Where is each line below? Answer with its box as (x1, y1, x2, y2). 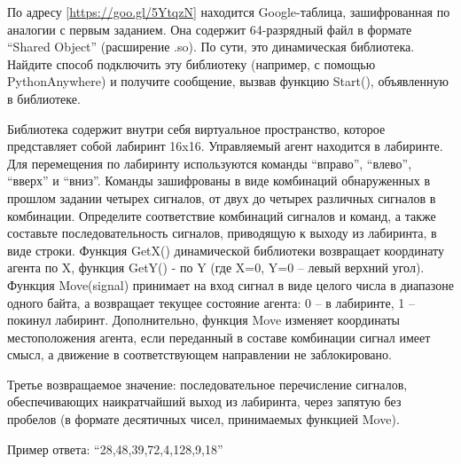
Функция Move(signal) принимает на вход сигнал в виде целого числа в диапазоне (7, 275, 454, 294)
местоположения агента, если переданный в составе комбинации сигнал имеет (7, 327, 431, 346)
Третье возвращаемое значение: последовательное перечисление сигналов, (7, 374, 408, 393)
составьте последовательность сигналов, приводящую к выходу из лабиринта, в (7, 224, 437, 242)
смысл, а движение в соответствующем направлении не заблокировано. (7, 345, 392, 364)
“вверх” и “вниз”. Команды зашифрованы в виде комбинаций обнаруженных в (7, 171, 430, 190)
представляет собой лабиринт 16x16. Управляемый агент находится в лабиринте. (7, 137, 443, 155)
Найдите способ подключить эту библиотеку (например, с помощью (7, 54, 376, 73)
